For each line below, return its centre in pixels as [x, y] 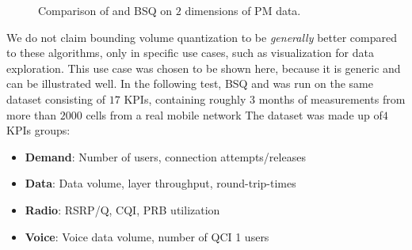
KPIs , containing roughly [185, 98]
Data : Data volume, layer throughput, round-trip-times [160, 183]
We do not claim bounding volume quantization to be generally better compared [202, 37]
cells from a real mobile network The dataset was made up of [234, 114]
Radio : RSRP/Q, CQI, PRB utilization [122, 209]
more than [32, 114]
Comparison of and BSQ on [105, 10]
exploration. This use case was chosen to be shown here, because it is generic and [204, 68]
